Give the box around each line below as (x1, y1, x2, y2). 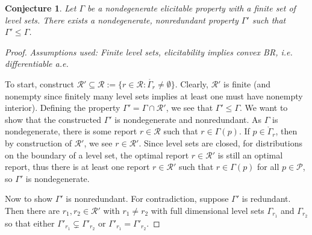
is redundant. (242, 192, 291, 205)
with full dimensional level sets (151, 204, 264, 216)
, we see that (166, 101, 213, 114)
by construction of (5, 136, 72, 149)
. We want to (240, 101, 288, 114)
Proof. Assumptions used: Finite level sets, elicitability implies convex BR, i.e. (5, 45, 293, 58)
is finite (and (223, 77, 270, 90)
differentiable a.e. (5, 57, 69, 70)
